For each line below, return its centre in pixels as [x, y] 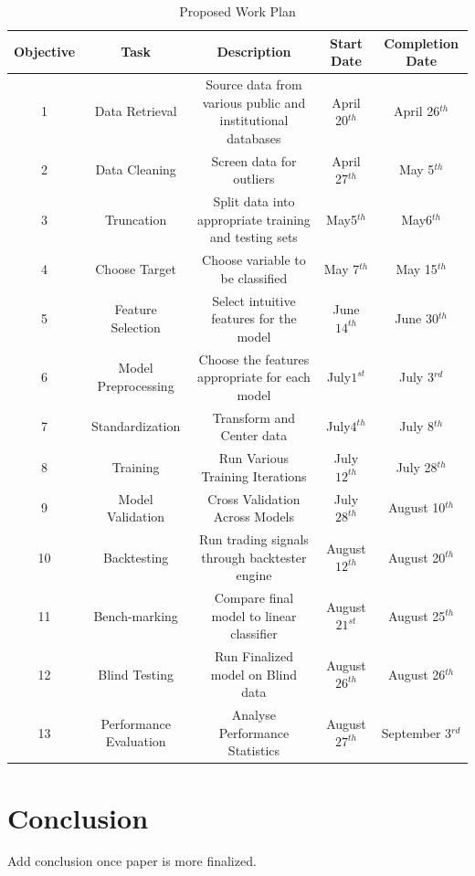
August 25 [417, 615]
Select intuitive [254, 300]
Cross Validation [254, 498]
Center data [254, 435]
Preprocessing [136, 385]
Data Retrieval [136, 111]
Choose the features [254, 359]
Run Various [254, 458]
